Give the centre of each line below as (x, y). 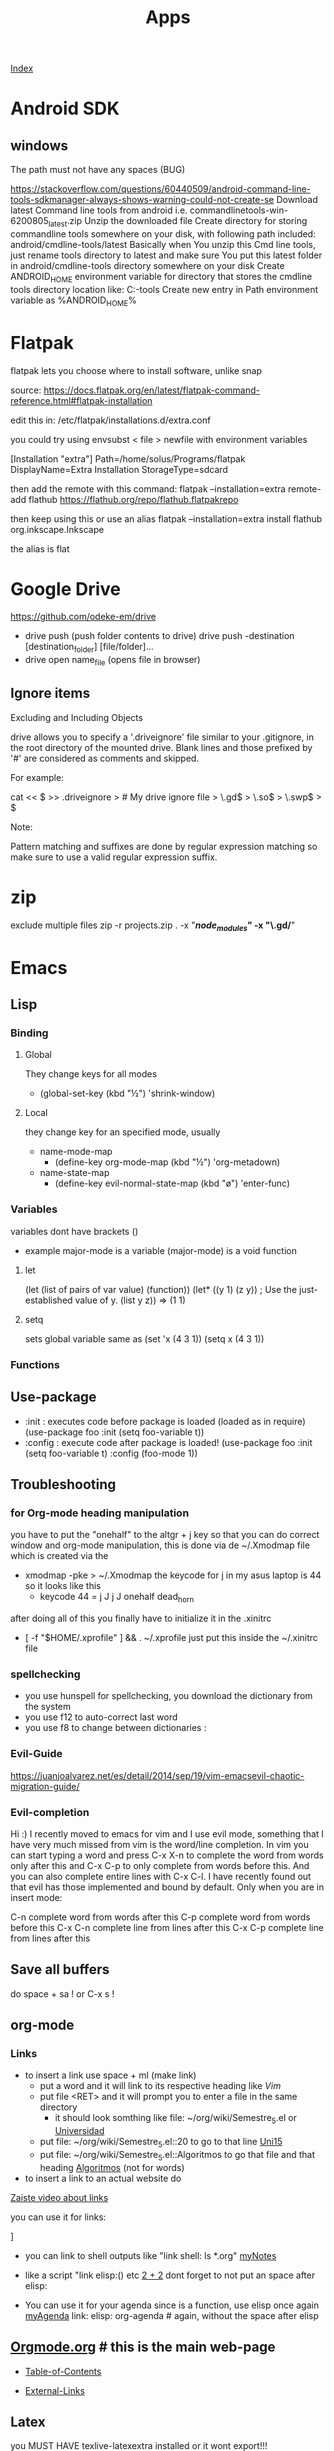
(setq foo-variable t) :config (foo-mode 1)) (111, 1453)
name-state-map (74, 1173)
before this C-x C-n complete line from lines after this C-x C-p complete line (167, 1927)
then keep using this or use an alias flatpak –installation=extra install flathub (166, 518)
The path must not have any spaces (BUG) (98, 170)
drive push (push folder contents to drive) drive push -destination (159, 636)
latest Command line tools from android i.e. (99, 210)
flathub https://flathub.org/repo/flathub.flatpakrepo (133, 499)
